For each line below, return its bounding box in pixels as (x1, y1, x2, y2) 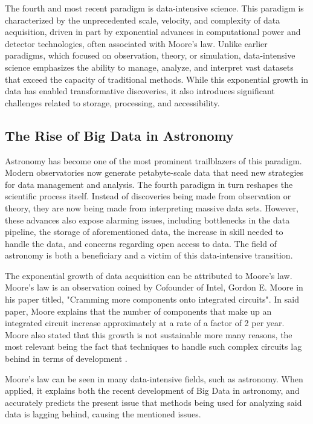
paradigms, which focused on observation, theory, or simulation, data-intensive (5, 49, 295, 62)
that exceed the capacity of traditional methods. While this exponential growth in (5, 72, 308, 85)
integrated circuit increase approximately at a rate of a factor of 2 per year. (5, 316, 285, 329)
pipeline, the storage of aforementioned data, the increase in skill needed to (5, 225, 283, 238)
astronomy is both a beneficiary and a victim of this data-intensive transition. (5, 249, 293, 262)
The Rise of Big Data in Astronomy (5, 126, 234, 144)
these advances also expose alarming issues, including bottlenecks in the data (5, 213, 290, 226)
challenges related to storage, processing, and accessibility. (5, 96, 220, 109)
